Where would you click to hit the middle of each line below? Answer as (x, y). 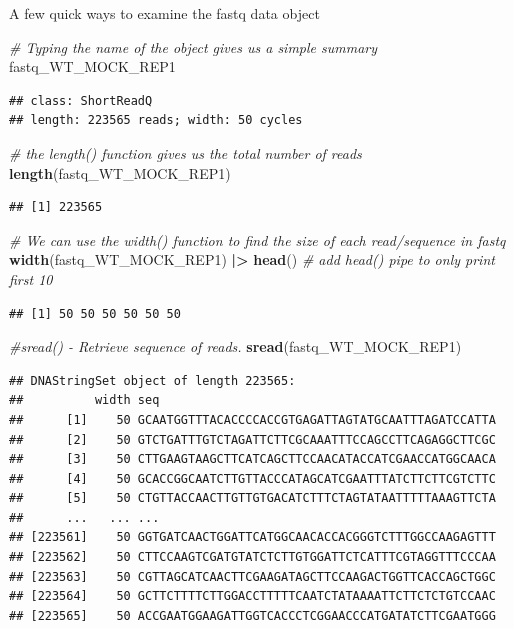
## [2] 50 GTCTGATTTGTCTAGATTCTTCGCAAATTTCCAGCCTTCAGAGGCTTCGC (252, 439)
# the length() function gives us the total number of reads (185, 152)
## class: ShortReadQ (81, 100)
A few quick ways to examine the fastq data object (164, 13)
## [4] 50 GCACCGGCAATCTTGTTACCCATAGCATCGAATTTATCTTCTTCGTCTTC (252, 478)
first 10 (31, 278)
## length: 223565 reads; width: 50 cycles (156, 120)
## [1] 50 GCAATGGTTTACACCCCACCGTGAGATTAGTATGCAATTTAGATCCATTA (252, 419)
